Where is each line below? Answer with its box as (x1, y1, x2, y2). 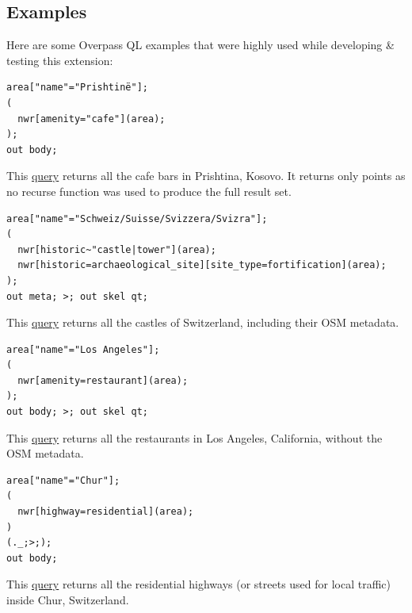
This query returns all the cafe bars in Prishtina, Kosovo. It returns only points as (6, 167, 406, 184)
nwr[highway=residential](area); (17, 506, 194, 518)
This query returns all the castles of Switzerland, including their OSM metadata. (6, 314, 399, 331)
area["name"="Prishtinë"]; (6, 82, 148, 94)
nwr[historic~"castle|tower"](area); (17, 243, 216, 255)
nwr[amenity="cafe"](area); (17, 113, 166, 125)
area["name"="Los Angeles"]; (6, 343, 160, 355)
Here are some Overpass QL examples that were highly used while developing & (6, 36, 395, 53)
